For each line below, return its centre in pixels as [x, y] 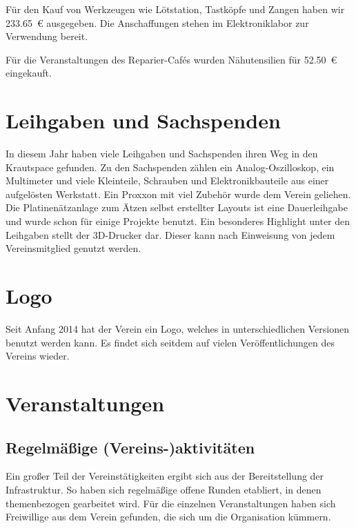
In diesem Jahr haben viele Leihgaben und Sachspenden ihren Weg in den [162, 154]
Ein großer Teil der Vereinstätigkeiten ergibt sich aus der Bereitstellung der [165, 476]
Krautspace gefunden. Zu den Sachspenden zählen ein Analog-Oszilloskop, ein [170, 167]
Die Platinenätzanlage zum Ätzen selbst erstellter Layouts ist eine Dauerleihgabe [177, 207]
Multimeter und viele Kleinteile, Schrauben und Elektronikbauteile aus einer [167, 180]
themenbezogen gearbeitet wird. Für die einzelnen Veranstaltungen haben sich [171, 503]
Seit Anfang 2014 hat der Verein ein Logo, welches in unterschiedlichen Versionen [177, 328]
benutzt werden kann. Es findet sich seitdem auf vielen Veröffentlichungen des [170, 342]
